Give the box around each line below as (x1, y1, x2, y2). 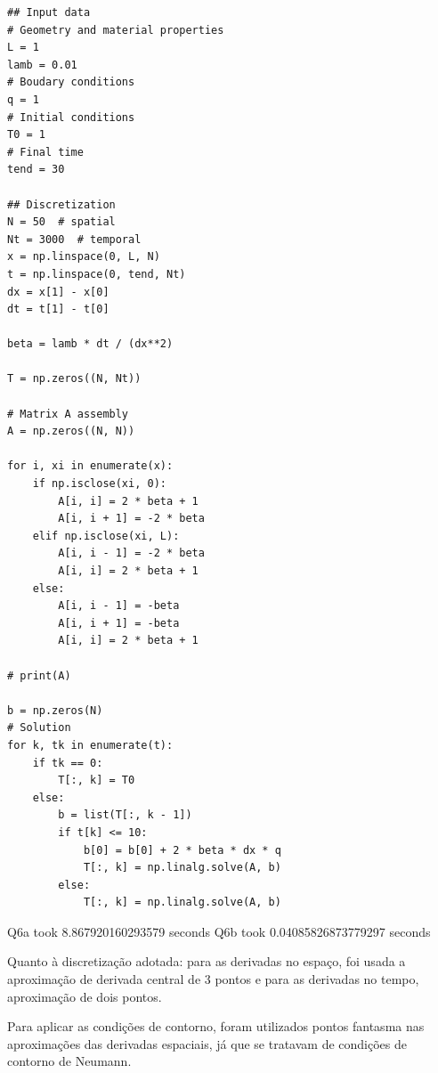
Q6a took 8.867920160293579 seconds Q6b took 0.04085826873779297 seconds (7, 922, 431, 940)
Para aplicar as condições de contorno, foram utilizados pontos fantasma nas (7, 1017, 425, 1036)
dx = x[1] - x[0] (7, 285, 109, 298)
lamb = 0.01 (7, 58, 77, 71)
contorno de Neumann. (7, 1052, 132, 1070)
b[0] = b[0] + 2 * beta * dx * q (83, 843, 281, 857)
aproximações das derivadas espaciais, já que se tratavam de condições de (7, 1034, 407, 1053)
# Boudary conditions (7, 76, 135, 89)
